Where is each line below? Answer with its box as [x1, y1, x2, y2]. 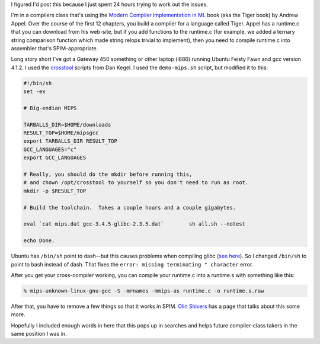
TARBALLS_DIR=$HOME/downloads [23, 121, 111, 128]
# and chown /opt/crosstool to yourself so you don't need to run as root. [23, 179, 249, 186]
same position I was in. [11, 330, 67, 337]
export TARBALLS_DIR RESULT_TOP [23, 138, 118, 144]
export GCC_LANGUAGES [23, 155, 87, 161]
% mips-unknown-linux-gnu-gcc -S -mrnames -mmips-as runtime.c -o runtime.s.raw [23, 287, 264, 294]
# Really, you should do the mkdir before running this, [23, 171, 193, 178]
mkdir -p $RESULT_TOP [23, 187, 87, 194]
